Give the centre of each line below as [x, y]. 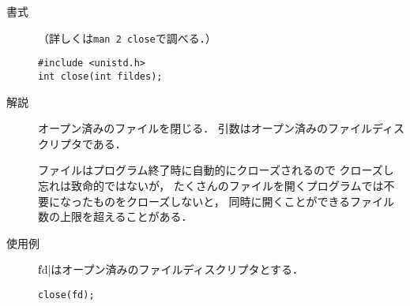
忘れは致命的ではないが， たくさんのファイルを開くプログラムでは [211, 185]
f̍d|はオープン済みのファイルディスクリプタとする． [171, 269]
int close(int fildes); [100, 76]
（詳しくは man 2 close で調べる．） [127, 37]
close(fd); [66, 295]
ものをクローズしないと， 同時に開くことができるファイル [244, 201]
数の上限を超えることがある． [115, 216]
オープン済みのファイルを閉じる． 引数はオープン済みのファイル [205, 128]
